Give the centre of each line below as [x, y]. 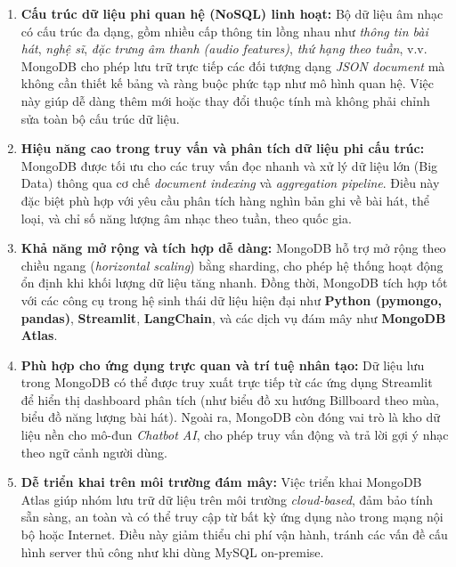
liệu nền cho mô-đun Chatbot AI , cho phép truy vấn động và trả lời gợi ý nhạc [235, 435]
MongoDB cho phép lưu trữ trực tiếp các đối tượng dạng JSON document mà [233, 65]
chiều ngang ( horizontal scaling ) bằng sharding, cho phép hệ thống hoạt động [232, 265]
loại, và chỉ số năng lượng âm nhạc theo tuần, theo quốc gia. [186, 218]
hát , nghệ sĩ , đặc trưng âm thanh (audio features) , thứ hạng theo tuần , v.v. [224, 49]
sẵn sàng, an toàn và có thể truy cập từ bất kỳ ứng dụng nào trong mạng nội [232, 517]
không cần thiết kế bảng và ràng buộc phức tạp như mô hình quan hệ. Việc [228, 83]
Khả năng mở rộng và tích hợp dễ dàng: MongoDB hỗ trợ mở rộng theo [233, 248]
